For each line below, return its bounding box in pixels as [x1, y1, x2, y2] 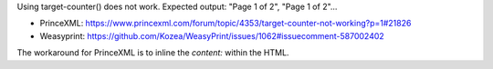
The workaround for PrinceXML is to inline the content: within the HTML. [16, 47, 289, 58]
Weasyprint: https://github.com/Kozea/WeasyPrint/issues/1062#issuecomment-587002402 [39, 30, 385, 41]
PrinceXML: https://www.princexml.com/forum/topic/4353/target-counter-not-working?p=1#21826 [39, 18, 412, 29]
